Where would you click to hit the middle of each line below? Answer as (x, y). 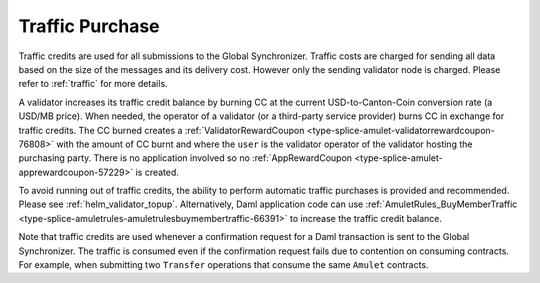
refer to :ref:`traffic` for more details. (93, 84)
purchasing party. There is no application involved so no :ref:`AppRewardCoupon (185, 158)
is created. (157, 172)
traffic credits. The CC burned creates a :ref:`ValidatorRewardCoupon (161, 130)
